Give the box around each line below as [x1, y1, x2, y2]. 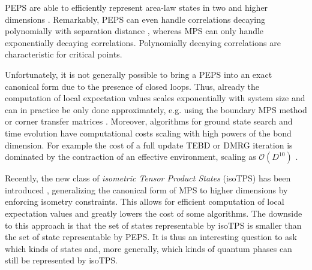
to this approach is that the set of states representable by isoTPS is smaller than [5, 219, 302, 231]
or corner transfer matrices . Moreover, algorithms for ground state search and [5, 115, 293, 128]
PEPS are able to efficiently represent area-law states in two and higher [5, 1, 268, 13]
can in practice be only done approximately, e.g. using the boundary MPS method [5, 103, 307, 116]
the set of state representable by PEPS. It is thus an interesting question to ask [5, 230, 298, 243]
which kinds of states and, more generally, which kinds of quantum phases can [5, 242, 292, 254]
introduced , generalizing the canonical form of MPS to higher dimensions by [5, 183, 288, 196]
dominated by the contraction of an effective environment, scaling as [5, 150, 256, 163]
